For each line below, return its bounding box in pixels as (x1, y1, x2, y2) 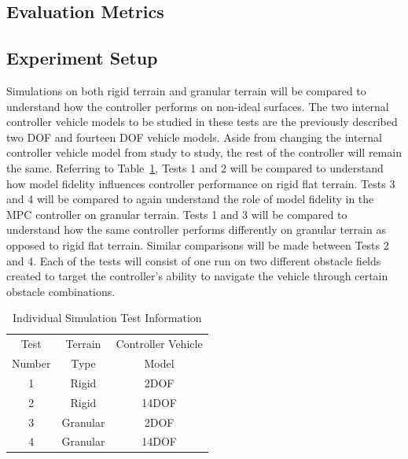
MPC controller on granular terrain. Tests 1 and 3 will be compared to (6, 205, 347, 222)
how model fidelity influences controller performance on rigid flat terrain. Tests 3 (6, 175, 395, 191)
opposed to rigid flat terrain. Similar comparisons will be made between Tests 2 (6, 236, 389, 253)
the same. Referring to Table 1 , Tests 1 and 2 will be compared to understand (6, 159, 384, 176)
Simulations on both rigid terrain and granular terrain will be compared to (6, 82, 366, 98)
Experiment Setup (6, 46, 158, 70)
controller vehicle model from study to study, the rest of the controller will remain (6, 144, 402, 161)
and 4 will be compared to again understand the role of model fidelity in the (6, 191, 374, 207)
